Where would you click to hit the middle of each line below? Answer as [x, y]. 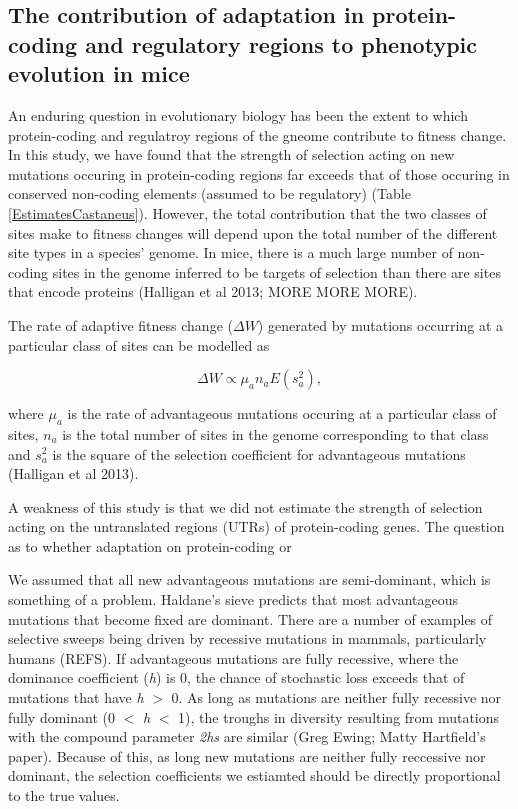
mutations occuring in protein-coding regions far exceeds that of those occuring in [259, 173]
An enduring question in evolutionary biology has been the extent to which [238, 114]
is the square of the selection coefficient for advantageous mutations [259, 453]
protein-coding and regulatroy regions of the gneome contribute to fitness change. [257, 134]
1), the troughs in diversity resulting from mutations [339, 716]
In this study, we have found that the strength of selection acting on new [231, 154]
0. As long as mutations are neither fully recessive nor [336, 697]
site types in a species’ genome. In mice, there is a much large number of [230, 252]
